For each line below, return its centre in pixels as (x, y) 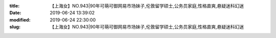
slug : (15, 27)
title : (15, 6)
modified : (20, 19)
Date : (15, 13)
